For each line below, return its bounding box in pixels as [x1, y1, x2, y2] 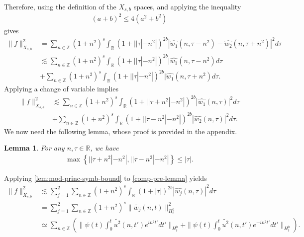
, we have [90, 143, 119, 153]
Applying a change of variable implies [4, 83, 118, 93]
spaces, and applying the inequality [133, 1, 241, 11]
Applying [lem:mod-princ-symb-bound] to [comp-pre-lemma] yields [4, 172, 207, 183]
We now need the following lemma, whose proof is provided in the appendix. [4, 126, 237, 136]
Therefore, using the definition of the [4, 1, 116, 11]
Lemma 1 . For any [4, 143, 65, 153]
